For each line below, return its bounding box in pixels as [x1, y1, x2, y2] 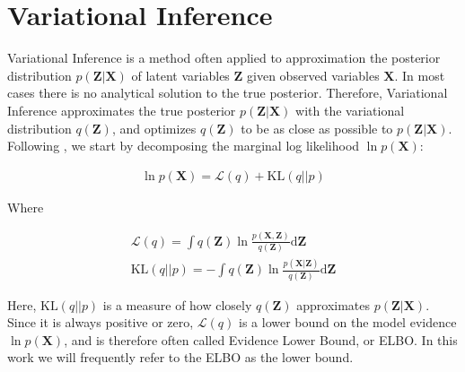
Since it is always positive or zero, [7, 313, 194, 332]
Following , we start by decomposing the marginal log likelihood [7, 136, 360, 155]
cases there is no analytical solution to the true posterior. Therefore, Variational [7, 83, 448, 102]
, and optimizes [111, 118, 197, 137]
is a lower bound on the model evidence [239, 313, 457, 332]
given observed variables [247, 65, 380, 84]
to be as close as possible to [241, 118, 393, 137]
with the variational [295, 100, 405, 119]
